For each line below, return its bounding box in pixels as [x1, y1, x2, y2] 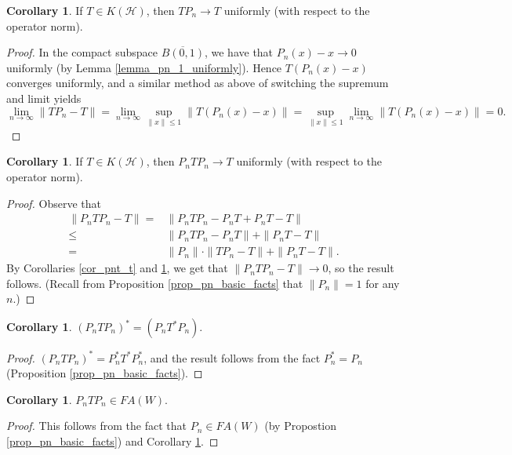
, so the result [328, 260, 394, 276]
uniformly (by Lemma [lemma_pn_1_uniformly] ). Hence [6, 59, 282, 75]
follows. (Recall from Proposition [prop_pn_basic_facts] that [6, 275, 303, 291]
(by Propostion [264, 417, 336, 434]
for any [365, 275, 400, 291]
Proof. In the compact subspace [6, 44, 158, 60]
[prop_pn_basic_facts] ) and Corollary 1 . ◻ [6, 432, 219, 449]
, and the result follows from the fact [143, 349, 321, 366]
